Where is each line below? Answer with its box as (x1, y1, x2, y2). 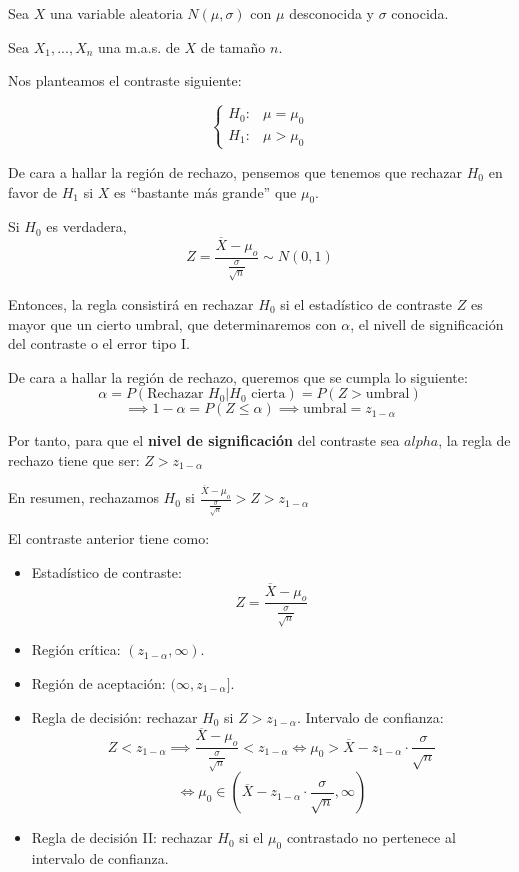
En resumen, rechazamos (8, 487, 159, 508)
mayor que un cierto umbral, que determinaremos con (8, 313, 337, 334)
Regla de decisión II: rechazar (31, 827, 213, 848)
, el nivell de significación (350, 313, 504, 334)
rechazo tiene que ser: (8, 449, 140, 470)
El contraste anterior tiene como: (8, 528, 210, 549)
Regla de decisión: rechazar (31, 706, 198, 727)
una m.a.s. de (98, 36, 180, 57)
